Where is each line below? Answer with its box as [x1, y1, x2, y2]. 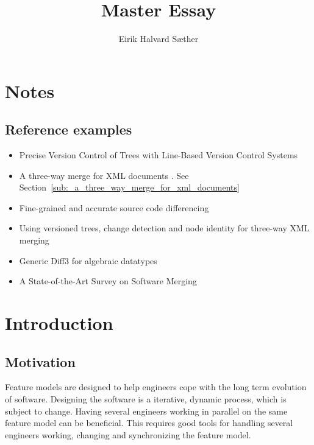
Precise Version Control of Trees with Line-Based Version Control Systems [19, 149, 298, 161]
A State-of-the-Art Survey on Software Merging [19, 275, 197, 287]
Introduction [5, 310, 113, 335]
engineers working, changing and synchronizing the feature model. [5, 428, 251, 441]
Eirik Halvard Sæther [118, 32, 199, 45]
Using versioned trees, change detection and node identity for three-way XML [19, 222, 310, 234]
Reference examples [5, 120, 132, 139]
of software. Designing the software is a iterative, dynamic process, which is [5, 393, 287, 405]
